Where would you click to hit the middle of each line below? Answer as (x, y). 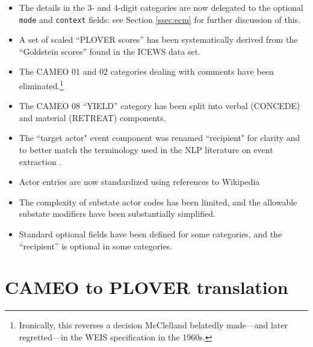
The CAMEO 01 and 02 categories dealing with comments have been (146, 71)
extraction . (40, 161)
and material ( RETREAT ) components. (92, 117)
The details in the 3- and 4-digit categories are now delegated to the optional (161, 7)
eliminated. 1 (41, 85)
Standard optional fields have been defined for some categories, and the (150, 234)
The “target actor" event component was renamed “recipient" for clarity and (160, 138)
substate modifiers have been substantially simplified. (117, 214)
